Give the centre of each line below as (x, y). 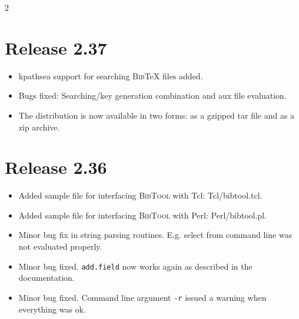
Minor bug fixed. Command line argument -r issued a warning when (142, 297)
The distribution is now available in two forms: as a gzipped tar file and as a (157, 115)
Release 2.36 (56, 167)
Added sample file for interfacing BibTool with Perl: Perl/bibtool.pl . (142, 215)
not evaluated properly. (60, 246)
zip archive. (39, 127)
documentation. (46, 278)
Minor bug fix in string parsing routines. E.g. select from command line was (155, 235)
